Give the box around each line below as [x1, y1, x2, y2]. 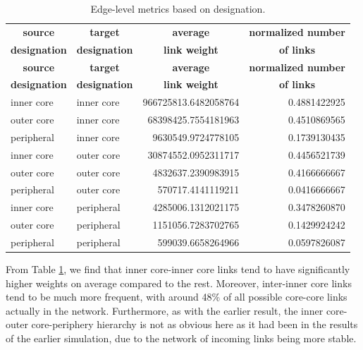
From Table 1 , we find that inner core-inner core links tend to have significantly [6, 262, 350, 277]
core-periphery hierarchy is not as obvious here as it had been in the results [31, 317, 358, 332]
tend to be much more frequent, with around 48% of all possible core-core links [6, 289, 347, 304]
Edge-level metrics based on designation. [90, 1, 266, 16]
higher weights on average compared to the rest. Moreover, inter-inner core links [6, 275, 352, 290]
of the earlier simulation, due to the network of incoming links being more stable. [6, 331, 357, 346]
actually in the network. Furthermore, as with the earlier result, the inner [6, 303, 324, 318]
